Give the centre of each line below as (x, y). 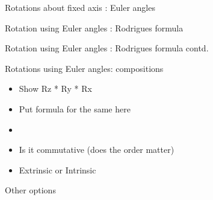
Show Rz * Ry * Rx (55, 89)
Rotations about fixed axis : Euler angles (80, 7)
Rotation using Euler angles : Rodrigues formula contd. (107, 48)
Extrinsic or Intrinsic (57, 169)
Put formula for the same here (75, 108)
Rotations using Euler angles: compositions (84, 68)
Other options (30, 190)
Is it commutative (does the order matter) (97, 150)
